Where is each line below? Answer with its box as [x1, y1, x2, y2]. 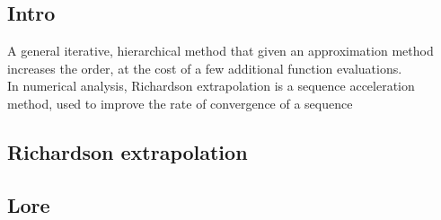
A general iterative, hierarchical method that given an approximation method [7, 41, 434, 60]
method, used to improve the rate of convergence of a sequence [7, 93, 353, 112]
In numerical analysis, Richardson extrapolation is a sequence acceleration [7, 76, 415, 95]
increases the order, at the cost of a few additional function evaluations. [7, 58, 402, 77]
